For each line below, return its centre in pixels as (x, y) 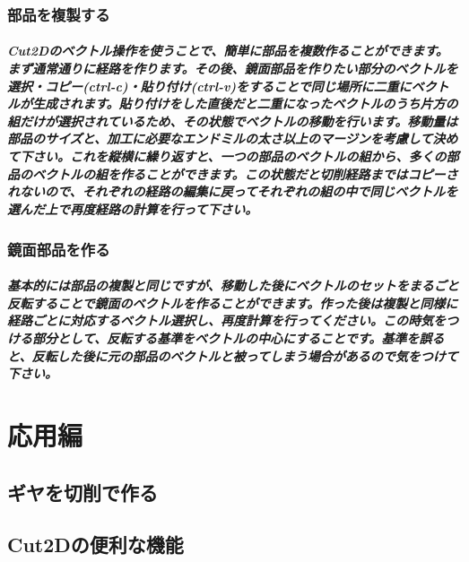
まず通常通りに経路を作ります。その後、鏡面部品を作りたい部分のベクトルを (233, 69)
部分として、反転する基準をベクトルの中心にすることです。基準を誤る (238, 338)
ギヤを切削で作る (83, 492)
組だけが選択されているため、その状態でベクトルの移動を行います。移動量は (233, 121)
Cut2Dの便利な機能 (96, 545)
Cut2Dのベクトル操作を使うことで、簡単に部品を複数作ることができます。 (228, 51)
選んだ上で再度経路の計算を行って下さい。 (133, 208)
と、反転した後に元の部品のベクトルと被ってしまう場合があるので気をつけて (233, 355)
